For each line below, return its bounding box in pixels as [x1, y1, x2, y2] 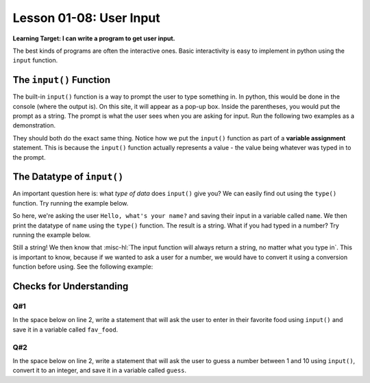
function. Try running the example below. [12, 199, 129, 207]
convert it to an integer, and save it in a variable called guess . [12, 367, 187, 375]
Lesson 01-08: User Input [12, 10, 160, 25]
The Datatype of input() [12, 171, 124, 183]
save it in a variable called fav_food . [12, 325, 119, 334]
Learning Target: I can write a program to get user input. [12, 34, 175, 42]
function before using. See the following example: [12, 262, 153, 271]
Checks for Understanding [12, 281, 129, 293]
